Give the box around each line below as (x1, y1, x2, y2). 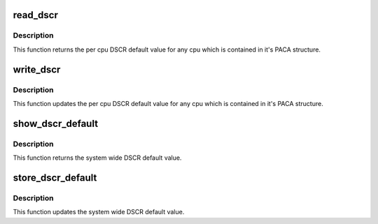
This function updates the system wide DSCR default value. (13, 208, 185, 216)
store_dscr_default (13, 172, 97, 184)
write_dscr (13, 64, 61, 75)
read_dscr (13, 9, 59, 21)
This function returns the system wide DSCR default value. (13, 154, 182, 162)
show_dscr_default (13, 117, 98, 129)
